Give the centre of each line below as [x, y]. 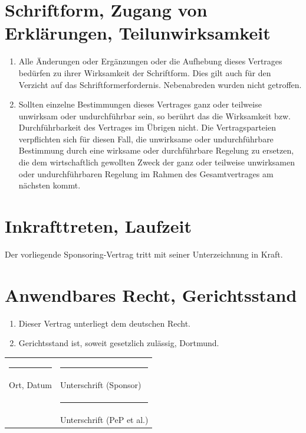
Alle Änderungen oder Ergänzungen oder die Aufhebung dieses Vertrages [150, 61]
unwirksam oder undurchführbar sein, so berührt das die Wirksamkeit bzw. [154, 115]
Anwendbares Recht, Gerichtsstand [151, 294]
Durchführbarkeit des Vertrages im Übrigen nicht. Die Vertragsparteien [147, 127]
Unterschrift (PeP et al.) [104, 419]
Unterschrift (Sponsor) [101, 384]
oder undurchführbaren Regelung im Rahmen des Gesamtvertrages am [146, 173]
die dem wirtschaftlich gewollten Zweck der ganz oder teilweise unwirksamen [157, 162]
